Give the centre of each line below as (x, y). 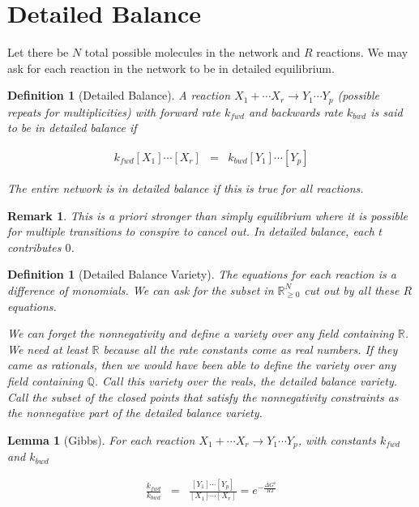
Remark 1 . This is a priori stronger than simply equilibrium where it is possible (208, 215)
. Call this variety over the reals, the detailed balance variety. (246, 380)
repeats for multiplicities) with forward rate (114, 111)
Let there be (38, 52)
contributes (34, 247)
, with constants (337, 439)
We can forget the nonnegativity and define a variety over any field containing (201, 333)
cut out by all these (352, 290)
